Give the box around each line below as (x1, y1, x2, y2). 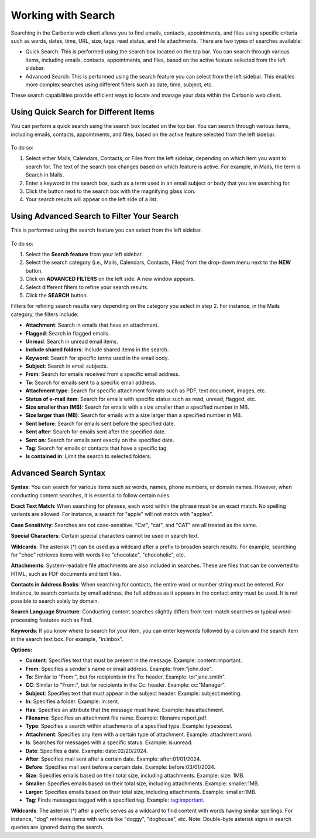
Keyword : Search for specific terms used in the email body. (25, 354, 169, 361)
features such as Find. (39, 616, 93, 623)
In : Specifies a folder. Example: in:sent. (25, 698, 119, 705)
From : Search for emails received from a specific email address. (25, 371, 180, 378)
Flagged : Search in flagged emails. (25, 330, 110, 337)
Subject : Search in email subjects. (25, 362, 108, 369)
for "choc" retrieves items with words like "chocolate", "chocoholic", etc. (11, 551, 186, 558)
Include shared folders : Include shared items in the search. (25, 346, 169, 353)
